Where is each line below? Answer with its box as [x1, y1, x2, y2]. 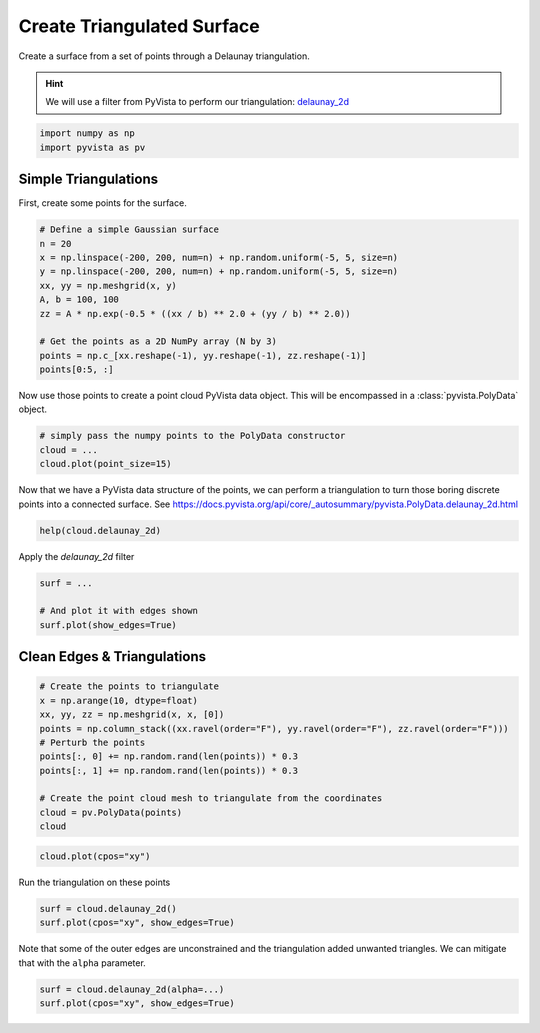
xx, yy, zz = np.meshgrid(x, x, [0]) [39, 709, 225, 720]
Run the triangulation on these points [18, 876, 171, 888]
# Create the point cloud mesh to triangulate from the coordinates [39, 793, 383, 804]
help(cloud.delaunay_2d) [39, 525, 162, 536]
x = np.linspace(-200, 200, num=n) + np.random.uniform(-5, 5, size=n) [39, 251, 399, 263]
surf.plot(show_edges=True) [39, 619, 177, 630]
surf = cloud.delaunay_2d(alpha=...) [39, 983, 225, 995]
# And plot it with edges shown [39, 605, 199, 617]
